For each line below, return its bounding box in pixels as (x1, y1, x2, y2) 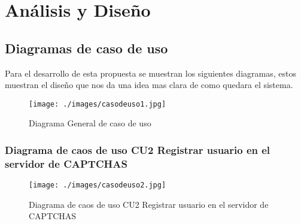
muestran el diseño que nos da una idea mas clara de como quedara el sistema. (5, 78, 293, 91)
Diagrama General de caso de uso (29, 117, 151, 129)
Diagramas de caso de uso (5, 38, 168, 57)
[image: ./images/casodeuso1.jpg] (29, 99, 166, 108)
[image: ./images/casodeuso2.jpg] (29, 181, 166, 190)
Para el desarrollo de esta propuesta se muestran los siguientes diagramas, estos (5, 66, 296, 79)
